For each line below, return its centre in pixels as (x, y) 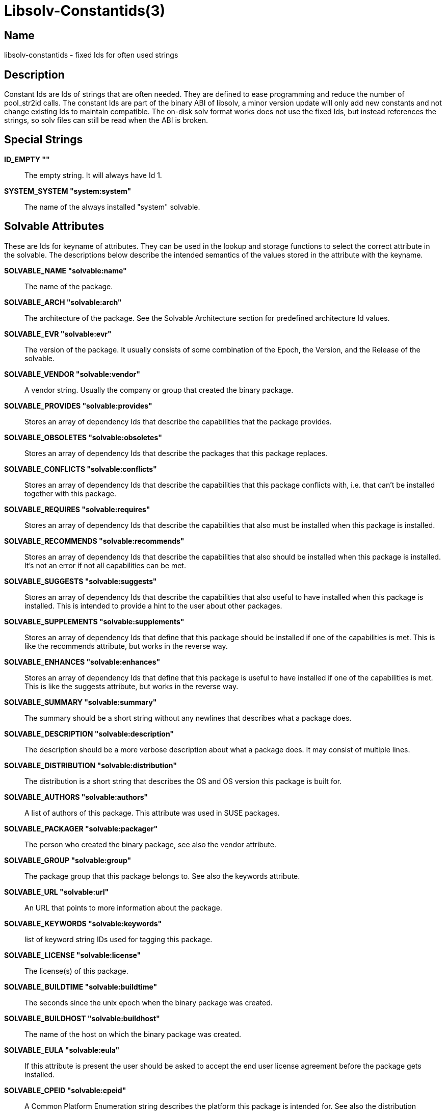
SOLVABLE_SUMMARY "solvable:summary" (81, 702)
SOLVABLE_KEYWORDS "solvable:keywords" (83, 923)
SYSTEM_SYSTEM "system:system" (68, 191)
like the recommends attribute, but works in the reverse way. (126, 646)
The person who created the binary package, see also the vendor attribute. (151, 844)
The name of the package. (69, 286)
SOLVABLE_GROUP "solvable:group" (68, 860)
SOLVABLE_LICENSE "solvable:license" (73, 955)
